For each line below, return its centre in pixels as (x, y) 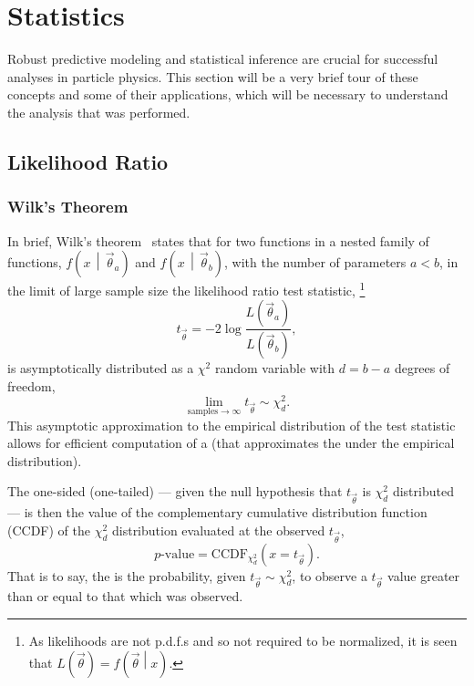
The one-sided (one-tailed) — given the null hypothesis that (175, 491)
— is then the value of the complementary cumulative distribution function (217, 512)
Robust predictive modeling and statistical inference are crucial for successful (223, 59)
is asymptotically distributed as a (101, 368)
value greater (424, 575)
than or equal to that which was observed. (125, 596)
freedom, (31, 385)
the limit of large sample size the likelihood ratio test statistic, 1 (186, 289)
